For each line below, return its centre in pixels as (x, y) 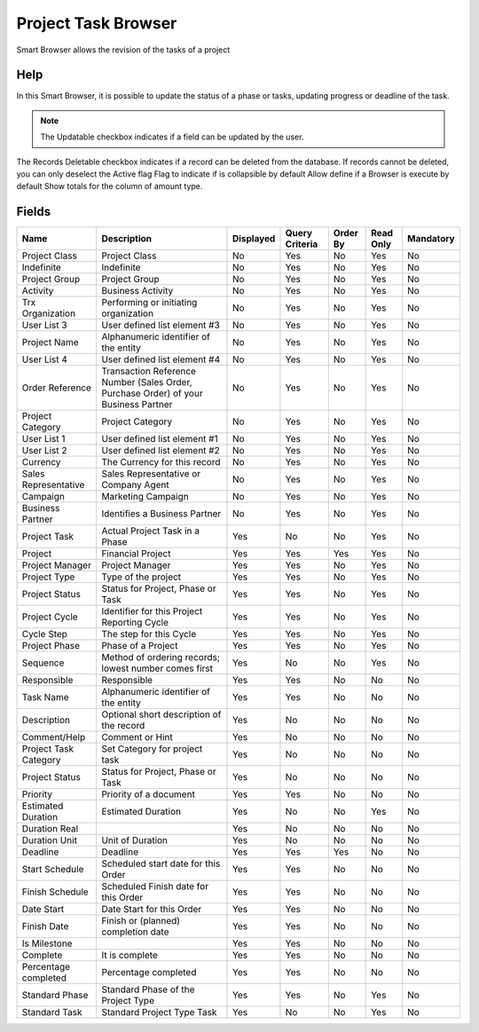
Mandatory (431, 239)
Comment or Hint (137, 737)
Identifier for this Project (152, 611)
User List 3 (44, 326)
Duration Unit (49, 840)
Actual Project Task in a (150, 531)
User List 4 (45, 359)
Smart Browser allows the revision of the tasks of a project (123, 50)
